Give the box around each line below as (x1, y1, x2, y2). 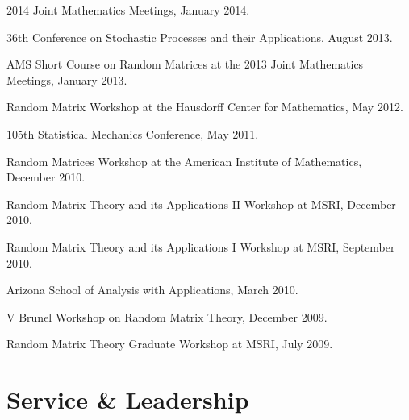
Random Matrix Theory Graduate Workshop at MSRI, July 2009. (6, 335, 333, 352)
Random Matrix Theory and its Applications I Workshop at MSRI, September (6, 238, 395, 255)
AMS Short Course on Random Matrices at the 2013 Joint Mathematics (6, 56, 364, 73)
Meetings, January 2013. (6, 71, 127, 88)
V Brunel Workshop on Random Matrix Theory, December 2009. (6, 308, 328, 325)
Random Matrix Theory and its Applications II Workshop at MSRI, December (6, 195, 396, 212)
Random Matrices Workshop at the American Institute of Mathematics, (6, 152, 362, 169)
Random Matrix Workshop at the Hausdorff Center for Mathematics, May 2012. (6, 98, 403, 115)
